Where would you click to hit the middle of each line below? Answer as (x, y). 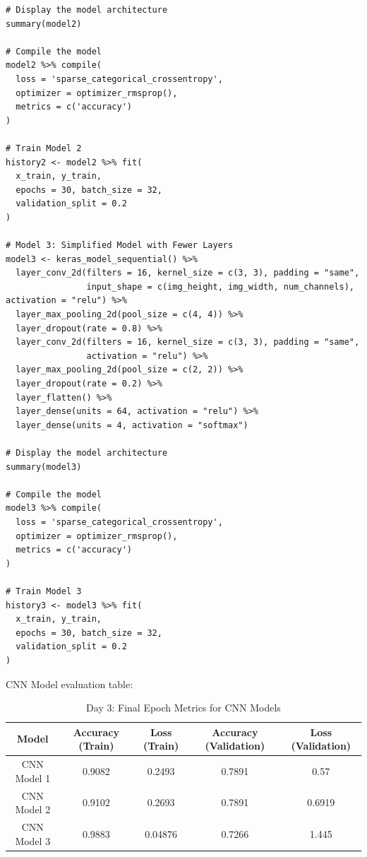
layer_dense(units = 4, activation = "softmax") (132, 425)
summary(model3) (44, 467)
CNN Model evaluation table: (70, 684)
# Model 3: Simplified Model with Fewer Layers (120, 246)
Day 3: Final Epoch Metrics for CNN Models (183, 708)
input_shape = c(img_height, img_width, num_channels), (220, 286)
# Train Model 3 (44, 591)
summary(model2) (44, 24)
